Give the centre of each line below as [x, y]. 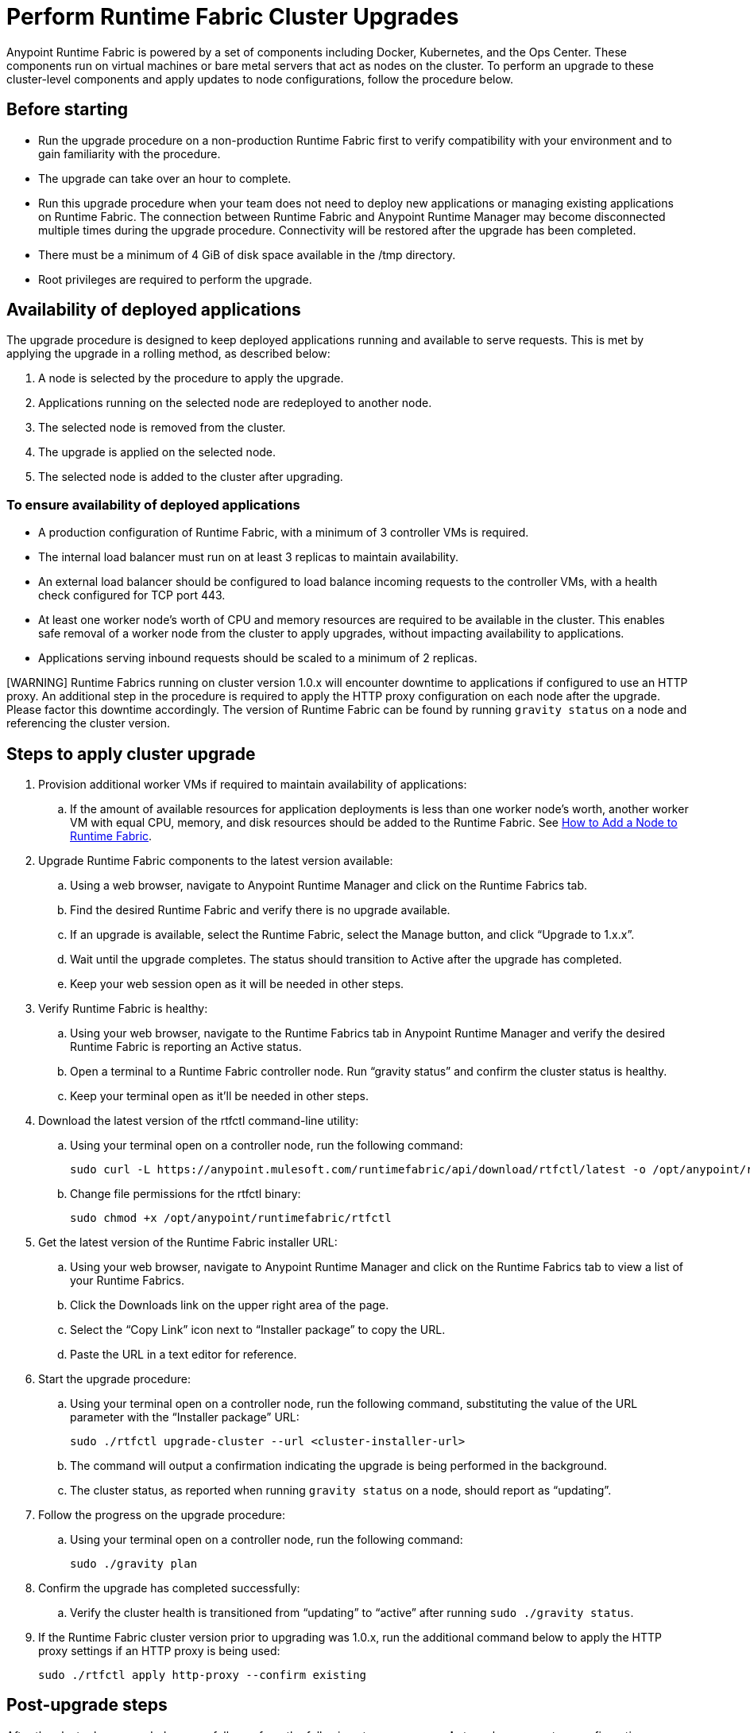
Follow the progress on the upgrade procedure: [162, 1515]
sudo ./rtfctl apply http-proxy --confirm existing [203, 1675]
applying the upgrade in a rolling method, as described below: [168, 354]
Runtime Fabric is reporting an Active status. [186, 1047]
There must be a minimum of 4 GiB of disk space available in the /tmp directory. [247, 254]
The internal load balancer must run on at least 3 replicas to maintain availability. [249, 557]
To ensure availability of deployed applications [153, 504]
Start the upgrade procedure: [114, 1379]
